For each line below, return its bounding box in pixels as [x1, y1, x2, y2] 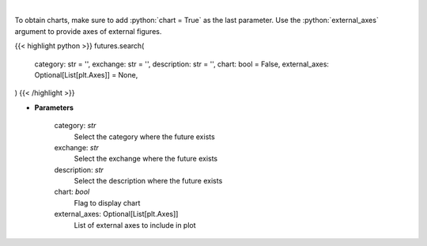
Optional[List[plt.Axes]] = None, [34, 70, 138, 79]
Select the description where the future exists [74, 176, 223, 186]
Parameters [34, 103, 74, 112]
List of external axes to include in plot [74, 220, 197, 229]
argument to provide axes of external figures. [14, 26, 162, 36]
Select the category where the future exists [74, 131, 215, 142]
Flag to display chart [74, 198, 141, 207]
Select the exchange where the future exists [74, 154, 217, 164]
